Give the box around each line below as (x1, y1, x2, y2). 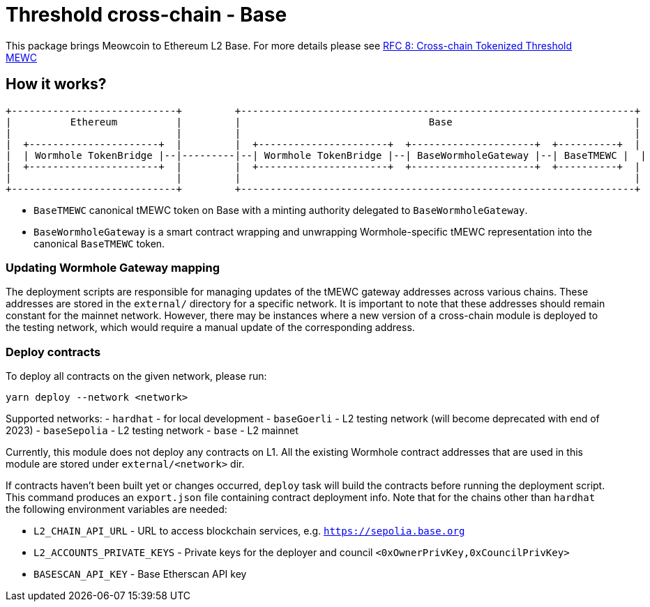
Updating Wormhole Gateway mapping (6, 260, 220, 275)
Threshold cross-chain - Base (6, 3, 287, 26)
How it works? (6, 75, 107, 93)
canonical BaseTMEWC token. (33, 237, 165, 249)
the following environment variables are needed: (6, 503, 227, 516)
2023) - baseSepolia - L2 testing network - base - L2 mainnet (6, 424, 298, 437)
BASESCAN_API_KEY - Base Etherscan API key (33, 568, 247, 581)
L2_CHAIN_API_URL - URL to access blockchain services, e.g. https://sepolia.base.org (33, 525, 465, 537)
